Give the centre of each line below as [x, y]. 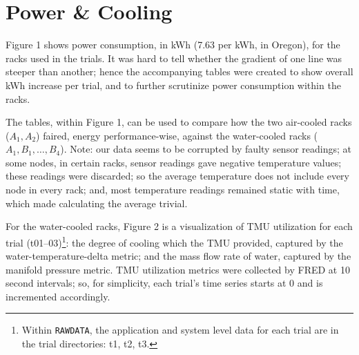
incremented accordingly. [58, 296]
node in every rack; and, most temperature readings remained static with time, [173, 190]
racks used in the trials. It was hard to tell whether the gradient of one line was [174, 58]
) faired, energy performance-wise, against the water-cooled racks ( [177, 135]
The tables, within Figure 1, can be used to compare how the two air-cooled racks [179, 122]
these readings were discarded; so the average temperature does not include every [177, 176]
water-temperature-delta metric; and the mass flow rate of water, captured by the [178, 256]
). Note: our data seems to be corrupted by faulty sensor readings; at [206, 149]
